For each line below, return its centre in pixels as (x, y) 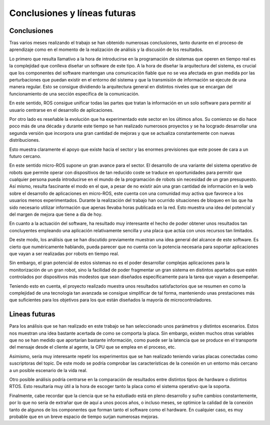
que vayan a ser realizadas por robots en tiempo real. (64, 254)
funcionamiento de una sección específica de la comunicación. (74, 94)
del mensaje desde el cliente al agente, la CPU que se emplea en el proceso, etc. (92, 347)
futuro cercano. (25, 156)
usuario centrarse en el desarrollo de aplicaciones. (61, 110)
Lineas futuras (32, 314)
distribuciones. (24, 140)
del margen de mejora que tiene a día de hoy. (56, 214)
